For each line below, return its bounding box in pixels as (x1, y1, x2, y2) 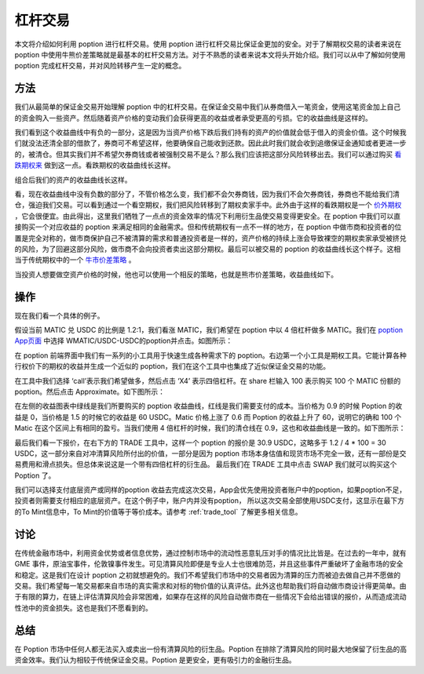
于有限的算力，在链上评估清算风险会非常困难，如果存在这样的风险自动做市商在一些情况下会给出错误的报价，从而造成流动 (14, 592, 407, 602)
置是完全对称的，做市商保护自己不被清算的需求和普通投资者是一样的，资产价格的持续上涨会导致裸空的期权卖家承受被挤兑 (14, 233, 407, 242)
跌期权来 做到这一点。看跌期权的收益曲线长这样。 (14, 161, 175, 170)
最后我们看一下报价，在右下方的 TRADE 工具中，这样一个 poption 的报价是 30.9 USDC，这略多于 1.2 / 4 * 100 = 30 (14, 438, 386, 447)
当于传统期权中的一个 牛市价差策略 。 (14, 255, 136, 264)
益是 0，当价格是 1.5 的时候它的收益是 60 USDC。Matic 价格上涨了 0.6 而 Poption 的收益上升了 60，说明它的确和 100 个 (14, 412, 402, 421)
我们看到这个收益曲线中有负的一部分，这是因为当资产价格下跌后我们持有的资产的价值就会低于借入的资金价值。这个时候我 (14, 128, 407, 137)
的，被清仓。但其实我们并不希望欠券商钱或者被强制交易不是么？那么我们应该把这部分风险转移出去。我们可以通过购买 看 (14, 149, 402, 158)
